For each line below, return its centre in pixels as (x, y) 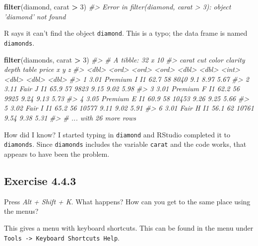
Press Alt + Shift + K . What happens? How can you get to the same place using (127, 201)
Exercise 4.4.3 (40, 180)
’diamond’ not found (35, 16)
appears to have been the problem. (57, 154)
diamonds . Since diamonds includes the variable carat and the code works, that (125, 144)
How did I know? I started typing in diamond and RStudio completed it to (117, 134)
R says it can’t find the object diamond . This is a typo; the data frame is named (126, 33)
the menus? (21, 211)
